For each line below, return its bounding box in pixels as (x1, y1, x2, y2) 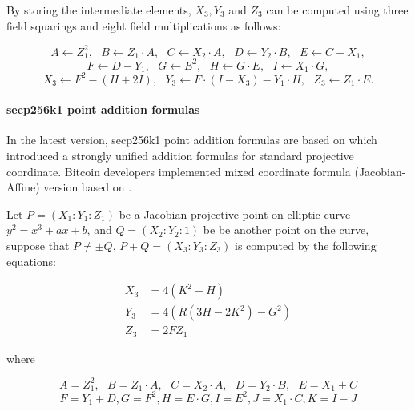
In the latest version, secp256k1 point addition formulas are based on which (6, 131, 377, 148)
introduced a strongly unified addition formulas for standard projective (6, 147, 354, 163)
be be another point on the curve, (203, 221, 369, 238)
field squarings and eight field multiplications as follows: (6, 17, 281, 34)
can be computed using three (266, 2, 409, 18)
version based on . (43, 179, 132, 195)
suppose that (6, 236, 70, 253)
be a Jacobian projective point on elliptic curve (119, 205, 351, 222)
